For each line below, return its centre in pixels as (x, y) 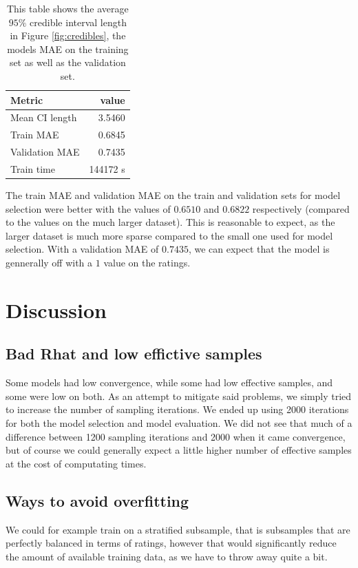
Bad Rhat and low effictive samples (134, 354)
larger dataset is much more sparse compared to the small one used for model (169, 235)
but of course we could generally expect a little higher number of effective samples (179, 450)
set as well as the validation (67, 62)
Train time (33, 168)
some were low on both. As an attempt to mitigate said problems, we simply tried (179, 396)
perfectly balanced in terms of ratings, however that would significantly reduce (171, 543)
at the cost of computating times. (76, 463)
